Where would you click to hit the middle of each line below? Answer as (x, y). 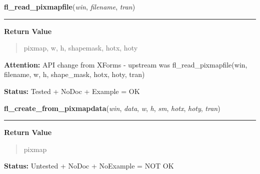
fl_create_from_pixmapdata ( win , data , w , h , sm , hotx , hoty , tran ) (112, 108)
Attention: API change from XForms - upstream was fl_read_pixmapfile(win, (126, 64)
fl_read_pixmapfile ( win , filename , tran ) (70, 6)
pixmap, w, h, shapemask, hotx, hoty (81, 48)
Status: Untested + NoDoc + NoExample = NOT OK (89, 166)
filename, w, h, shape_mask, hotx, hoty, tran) (74, 74)
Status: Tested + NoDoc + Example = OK (72, 91)
